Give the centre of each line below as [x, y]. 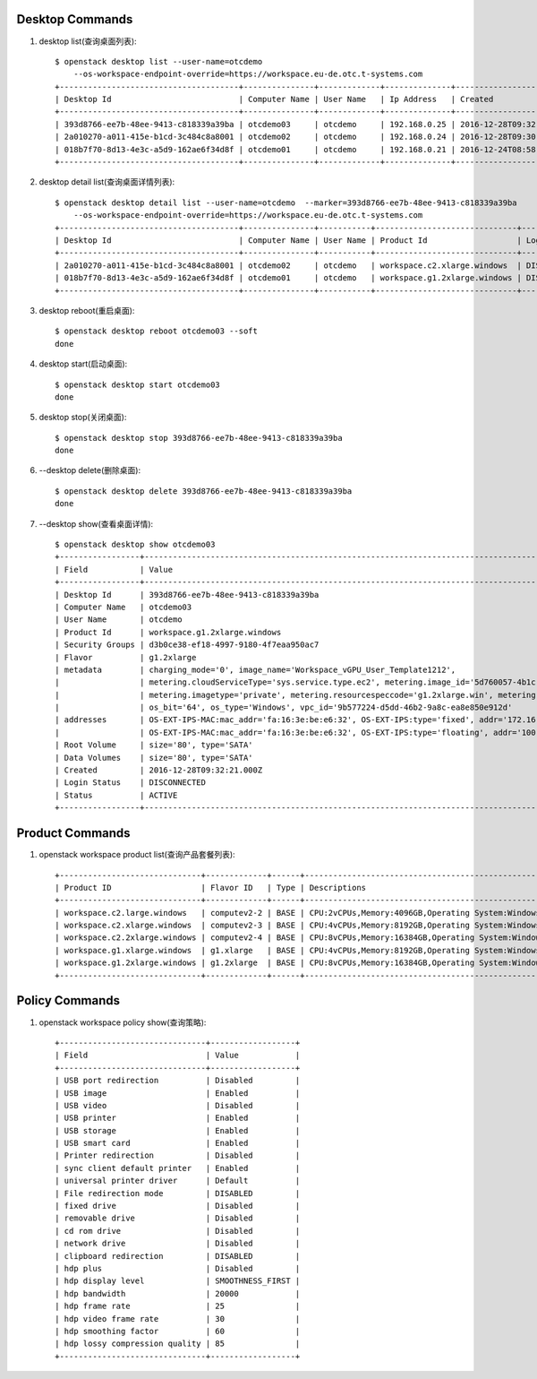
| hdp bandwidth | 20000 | [178, 1293]
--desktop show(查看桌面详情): [96, 523]
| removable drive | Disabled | [178, 1218]
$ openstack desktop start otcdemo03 [138, 384]
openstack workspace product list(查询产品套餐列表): [137, 855]
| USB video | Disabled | [178, 1105]
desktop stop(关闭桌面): [83, 418]
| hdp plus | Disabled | [178, 1268]
